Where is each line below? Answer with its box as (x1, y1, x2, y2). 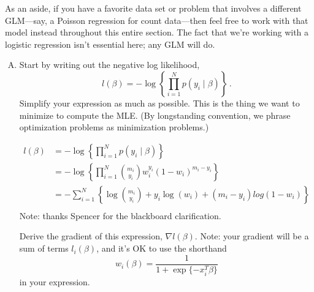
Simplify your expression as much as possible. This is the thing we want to (19, 96, 300, 109)
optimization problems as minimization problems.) (19, 121, 209, 133)
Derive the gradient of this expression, (19, 230, 163, 242)
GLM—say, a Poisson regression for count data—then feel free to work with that (5, 13, 308, 26)
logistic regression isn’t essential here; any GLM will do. (5, 37, 215, 50)
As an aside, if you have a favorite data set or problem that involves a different (5, 2, 302, 14)
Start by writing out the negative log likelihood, (19, 58, 200, 71)
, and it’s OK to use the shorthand (96, 242, 227, 255)
